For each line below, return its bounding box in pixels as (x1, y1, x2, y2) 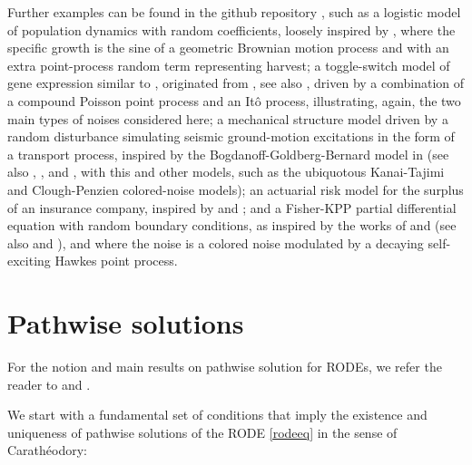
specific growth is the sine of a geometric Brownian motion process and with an (7, 38, 449, 57)
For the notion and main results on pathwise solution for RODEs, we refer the (7, 357, 442, 376)
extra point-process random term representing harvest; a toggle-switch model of (7, 55, 450, 74)
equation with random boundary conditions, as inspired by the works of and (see (7, 216, 457, 235)
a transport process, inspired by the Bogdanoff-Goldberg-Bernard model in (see (7, 144, 449, 163)
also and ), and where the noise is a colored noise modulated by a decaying (7, 233, 424, 252)
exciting (7, 251, 51, 270)
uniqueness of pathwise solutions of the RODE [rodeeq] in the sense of (7, 422, 398, 441)
